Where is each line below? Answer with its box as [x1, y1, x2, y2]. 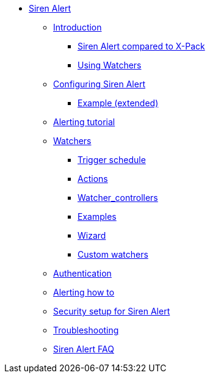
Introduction [53, 22, 102, 32]
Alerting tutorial [53, 117, 115, 127]
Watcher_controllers [78, 192, 158, 203]
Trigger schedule [78, 154, 146, 165]
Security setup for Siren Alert [53, 306, 170, 316]
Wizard [78, 230, 106, 241]
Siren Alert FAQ [53, 344, 114, 354]
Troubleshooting [53, 325, 119, 335]
